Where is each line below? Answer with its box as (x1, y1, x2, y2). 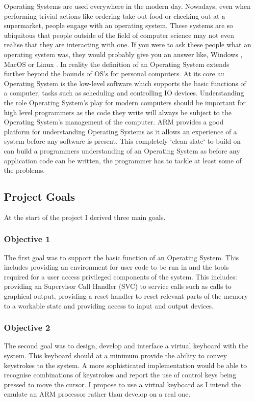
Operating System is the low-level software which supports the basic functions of (4, 78, 246, 88)
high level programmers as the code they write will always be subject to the (4, 107, 231, 117)
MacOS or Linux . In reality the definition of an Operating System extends (4, 59, 229, 69)
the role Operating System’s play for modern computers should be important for (4, 97, 246, 107)
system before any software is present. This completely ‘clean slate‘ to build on (4, 136, 241, 146)
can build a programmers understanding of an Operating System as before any (4, 145, 240, 155)
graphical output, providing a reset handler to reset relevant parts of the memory (4, 291, 248, 301)
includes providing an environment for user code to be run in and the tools (4, 262, 229, 272)
